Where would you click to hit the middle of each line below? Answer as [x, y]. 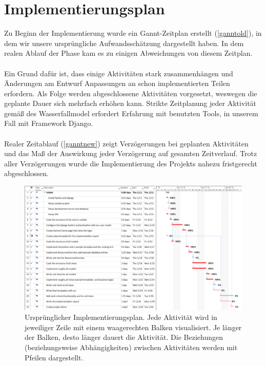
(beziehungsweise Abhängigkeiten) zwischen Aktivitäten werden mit [131, 347]
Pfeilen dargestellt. [54, 357]
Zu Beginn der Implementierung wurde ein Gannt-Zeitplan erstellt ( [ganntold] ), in [133, 33]
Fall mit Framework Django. [49, 123]
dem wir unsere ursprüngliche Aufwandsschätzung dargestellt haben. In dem [124, 43]
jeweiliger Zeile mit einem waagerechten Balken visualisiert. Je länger [133, 327]
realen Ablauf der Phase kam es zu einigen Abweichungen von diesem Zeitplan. [128, 53]
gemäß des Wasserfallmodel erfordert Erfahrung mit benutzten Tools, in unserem [131, 113]
